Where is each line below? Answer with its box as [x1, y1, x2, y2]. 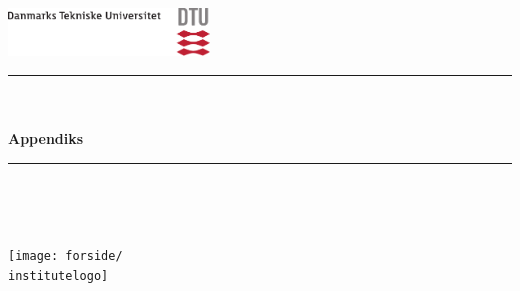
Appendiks [8, 128, 84, 149]
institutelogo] [8, 268, 109, 283]
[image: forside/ [8, 249, 123, 264]
